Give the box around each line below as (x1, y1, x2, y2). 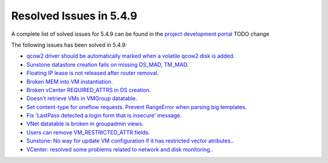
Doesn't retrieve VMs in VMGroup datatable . (26, 95, 138, 102)
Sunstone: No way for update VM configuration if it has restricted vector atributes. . (26, 137, 234, 145)
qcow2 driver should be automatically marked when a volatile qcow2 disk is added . (26, 52, 235, 60)
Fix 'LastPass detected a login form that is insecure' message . (26, 112, 182, 119)
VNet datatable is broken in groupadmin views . (26, 120, 144, 127)
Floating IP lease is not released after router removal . (26, 70, 159, 77)
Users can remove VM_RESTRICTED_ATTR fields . (26, 128, 150, 136)
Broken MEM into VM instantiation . (26, 78, 114, 85)
